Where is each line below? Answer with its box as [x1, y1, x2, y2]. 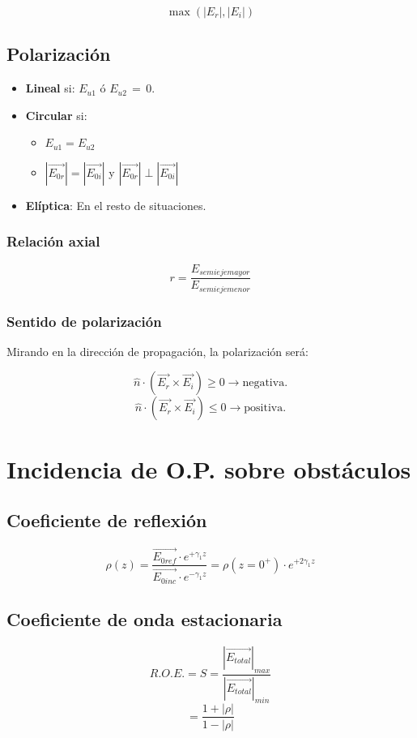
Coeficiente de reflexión [6, 508, 207, 533]
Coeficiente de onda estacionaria [6, 607, 283, 632]
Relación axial [6, 231, 100, 251]
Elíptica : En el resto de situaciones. [25, 196, 206, 213]
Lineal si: [25, 79, 75, 97]
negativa [242, 377, 285, 389]
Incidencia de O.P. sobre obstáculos [6, 452, 411, 485]
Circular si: [25, 106, 87, 123]
